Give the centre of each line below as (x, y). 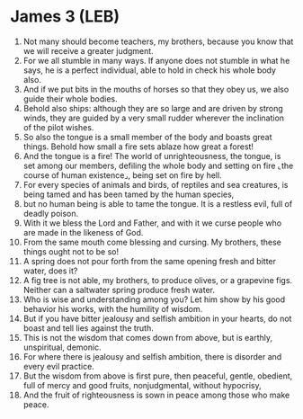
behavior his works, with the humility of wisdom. (113, 308)
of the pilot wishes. (58, 127)
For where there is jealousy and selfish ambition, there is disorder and (152, 356)
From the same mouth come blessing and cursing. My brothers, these (152, 242)
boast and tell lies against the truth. (88, 328)
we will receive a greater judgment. (88, 50)
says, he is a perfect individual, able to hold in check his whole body (150, 70)
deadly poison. (51, 213)
